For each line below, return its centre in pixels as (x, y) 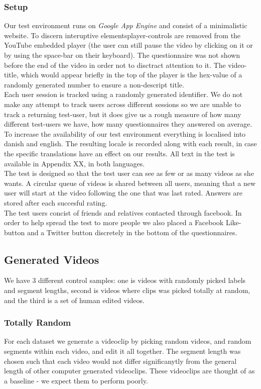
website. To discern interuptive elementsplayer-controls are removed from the (122, 35)
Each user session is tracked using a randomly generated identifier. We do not (123, 94)
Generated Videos (52, 259)
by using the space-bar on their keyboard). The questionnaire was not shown (122, 55)
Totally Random (38, 322)
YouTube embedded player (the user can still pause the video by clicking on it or (128, 45)
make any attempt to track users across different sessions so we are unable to (122, 104)
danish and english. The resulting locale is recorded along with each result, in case (130, 143)
